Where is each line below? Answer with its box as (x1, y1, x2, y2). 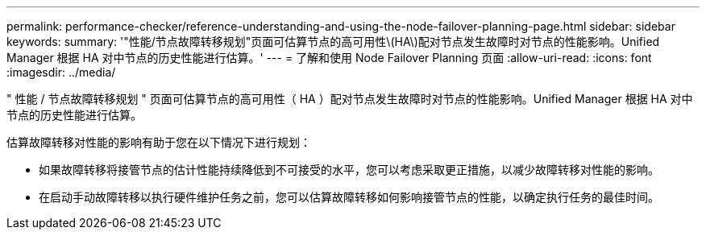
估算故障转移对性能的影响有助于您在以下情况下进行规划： (6, 135, 311, 149)
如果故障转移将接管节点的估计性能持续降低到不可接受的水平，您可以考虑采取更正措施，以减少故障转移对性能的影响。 (39, 163, 659, 176)
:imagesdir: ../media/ (6, 65, 116, 79)
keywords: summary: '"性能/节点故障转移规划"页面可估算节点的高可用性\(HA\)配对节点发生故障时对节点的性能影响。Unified (6, 35, 660, 48)
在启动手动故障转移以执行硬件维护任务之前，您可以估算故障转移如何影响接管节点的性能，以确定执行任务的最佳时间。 (39, 190, 659, 204)
